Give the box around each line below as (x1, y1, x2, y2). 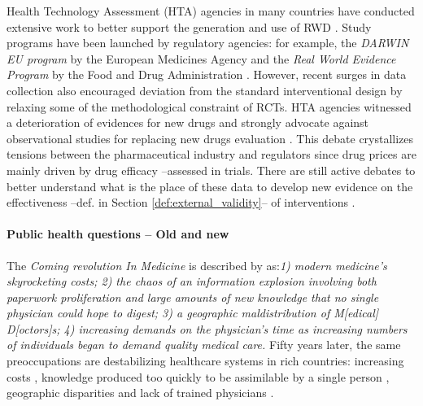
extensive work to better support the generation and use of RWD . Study (7, 18, 372, 35)
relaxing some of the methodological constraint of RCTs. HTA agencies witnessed (7, 98, 412, 115)
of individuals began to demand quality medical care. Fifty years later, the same (7, 336, 401, 353)
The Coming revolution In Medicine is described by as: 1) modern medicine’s (7, 256, 387, 273)
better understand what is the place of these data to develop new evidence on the (7, 177, 413, 194)
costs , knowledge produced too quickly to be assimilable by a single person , (7, 368, 390, 385)
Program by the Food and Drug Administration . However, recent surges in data (7, 66, 407, 83)
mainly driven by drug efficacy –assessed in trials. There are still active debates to (7, 161, 416, 178)
